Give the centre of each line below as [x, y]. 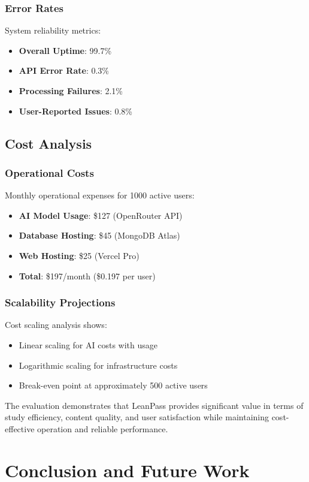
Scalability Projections [60, 302]
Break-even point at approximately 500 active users [113, 385]
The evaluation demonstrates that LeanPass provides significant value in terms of [154, 405]
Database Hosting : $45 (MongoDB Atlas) [99, 235]
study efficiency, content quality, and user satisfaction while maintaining [137, 417]
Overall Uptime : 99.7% [65, 50]
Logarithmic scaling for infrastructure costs [98, 365]
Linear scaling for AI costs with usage [88, 344]
